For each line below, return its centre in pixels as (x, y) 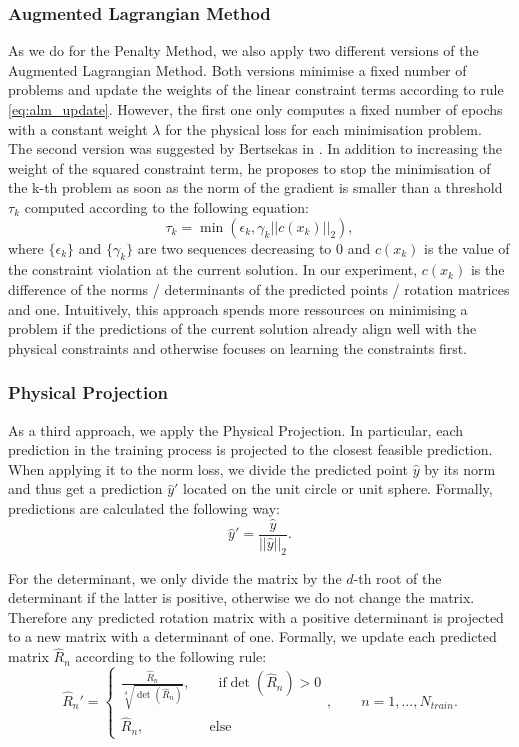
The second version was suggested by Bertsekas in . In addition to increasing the (255, 148)
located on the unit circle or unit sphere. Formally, (338, 488)
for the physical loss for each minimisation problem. (323, 128)
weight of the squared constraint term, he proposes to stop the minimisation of (249, 167)
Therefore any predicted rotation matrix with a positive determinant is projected (256, 616)
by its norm (460, 468)
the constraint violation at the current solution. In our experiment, (213, 269)
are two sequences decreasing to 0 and (254, 247)
